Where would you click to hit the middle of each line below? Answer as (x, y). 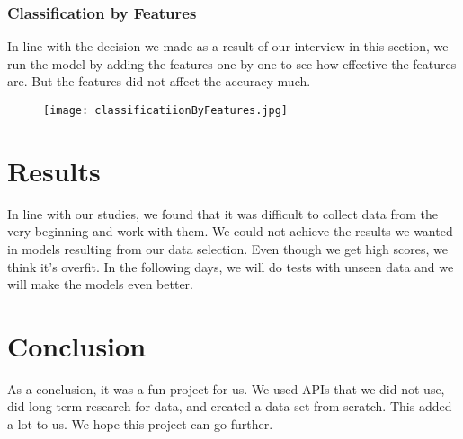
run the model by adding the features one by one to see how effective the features (232, 63)
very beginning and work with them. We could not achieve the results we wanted (230, 231)
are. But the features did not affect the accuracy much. (159, 81)
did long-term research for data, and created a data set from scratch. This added (230, 406)
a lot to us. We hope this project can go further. (140, 424)
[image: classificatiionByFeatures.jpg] (166, 110)
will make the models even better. (100, 284)
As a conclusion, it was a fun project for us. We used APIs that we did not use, (226, 388)
